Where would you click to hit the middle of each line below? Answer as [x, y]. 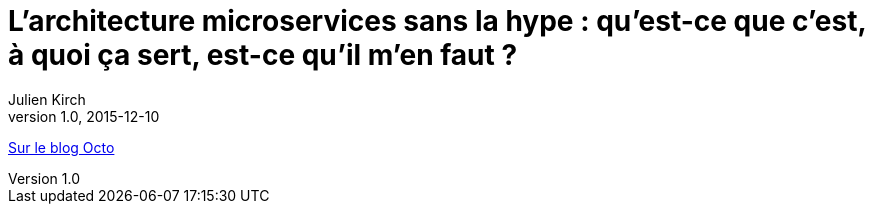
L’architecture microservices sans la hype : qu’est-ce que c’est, [437, 21]
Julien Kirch [47, 99]
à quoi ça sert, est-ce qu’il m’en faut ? [263, 55]
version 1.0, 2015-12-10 [84, 116]
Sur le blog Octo [61, 147]
